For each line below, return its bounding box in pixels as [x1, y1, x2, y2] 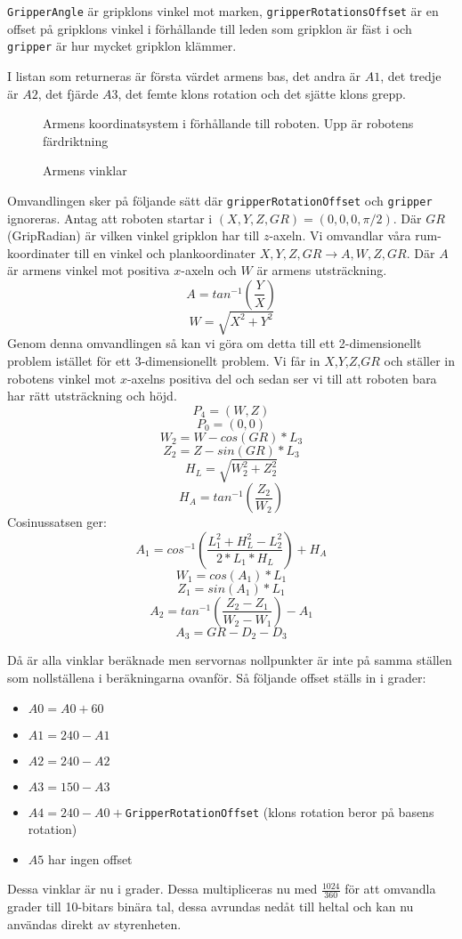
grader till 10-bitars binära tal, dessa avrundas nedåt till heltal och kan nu [7, 897, 414, 916]
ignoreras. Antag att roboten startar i [7, 208, 213, 227]
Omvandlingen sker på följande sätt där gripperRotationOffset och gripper [7, 190, 433, 209]
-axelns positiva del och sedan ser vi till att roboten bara [126, 368, 437, 387]
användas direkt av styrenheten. [7, 914, 182, 933]
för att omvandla [344, 879, 436, 898]
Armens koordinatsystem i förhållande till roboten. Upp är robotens [43, 114, 414, 133]
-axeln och [181, 261, 237, 279]
